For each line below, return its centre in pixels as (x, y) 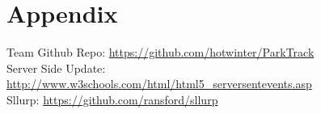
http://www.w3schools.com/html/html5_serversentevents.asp (159, 84)
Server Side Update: (56, 68)
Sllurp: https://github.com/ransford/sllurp (112, 99)
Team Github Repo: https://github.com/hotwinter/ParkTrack (160, 52)
